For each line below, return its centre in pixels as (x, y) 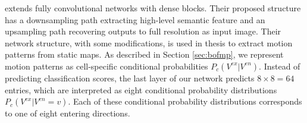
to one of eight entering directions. (68, 113)
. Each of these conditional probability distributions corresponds (185, 101)
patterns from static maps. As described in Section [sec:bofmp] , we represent (144, 54)
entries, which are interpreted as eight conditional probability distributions (141, 89)
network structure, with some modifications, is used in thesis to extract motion (149, 42)
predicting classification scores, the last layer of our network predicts (130, 78)
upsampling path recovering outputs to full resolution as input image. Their (143, 31)
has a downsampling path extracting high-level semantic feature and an (135, 19)
